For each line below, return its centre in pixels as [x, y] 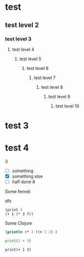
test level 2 [22, 25]
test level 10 [67, 106]
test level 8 [52, 87]
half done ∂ [24, 182]
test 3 [17, 126]
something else [27, 176]
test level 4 [23, 49]
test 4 [17, 148]
